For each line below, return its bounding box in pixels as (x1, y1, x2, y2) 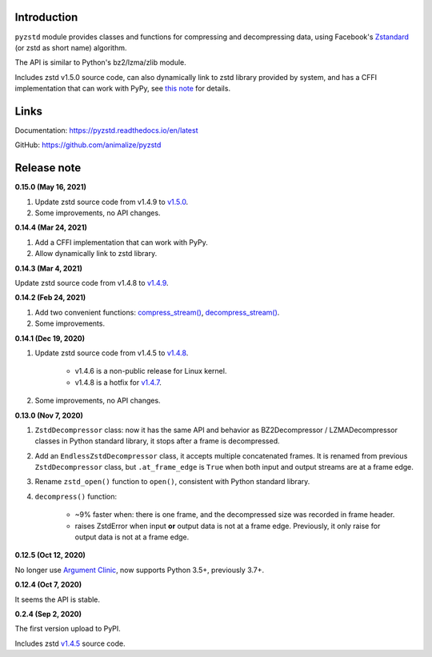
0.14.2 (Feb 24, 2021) (14, 293, 86, 302)
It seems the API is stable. (14, 595, 100, 604)
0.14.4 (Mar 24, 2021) (14, 222, 87, 232)
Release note (14, 161, 82, 175)
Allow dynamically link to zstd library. (34, 249, 158, 258)
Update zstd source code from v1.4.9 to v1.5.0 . (34, 197, 189, 206)
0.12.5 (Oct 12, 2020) (14, 551, 86, 560)
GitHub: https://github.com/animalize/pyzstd (14, 140, 162, 150)
